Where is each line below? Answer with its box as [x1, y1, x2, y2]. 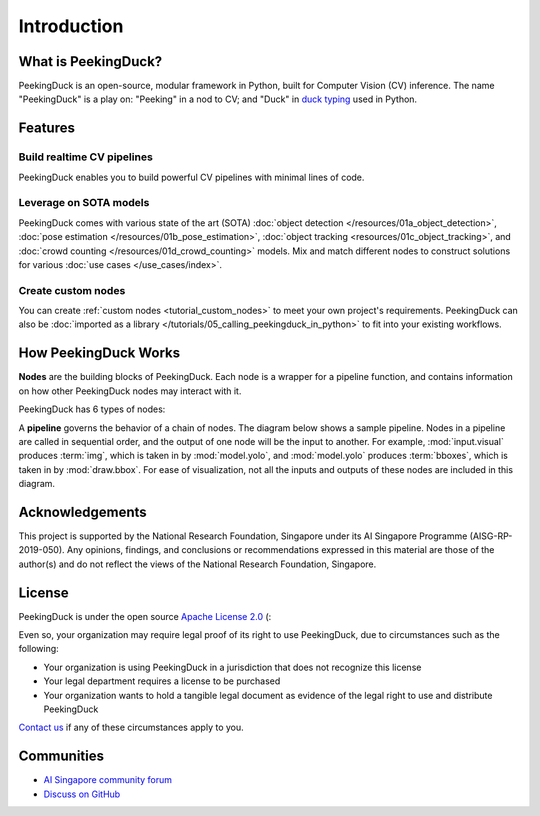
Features [18, 120, 75, 137]
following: [18, 643, 59, 655]
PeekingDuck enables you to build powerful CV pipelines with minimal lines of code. [18, 171, 365, 183]
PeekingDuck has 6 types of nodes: [18, 403, 166, 415]
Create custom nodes [18, 283, 126, 297]
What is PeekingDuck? [18, 53, 163, 70]
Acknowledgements [18, 503, 147, 520]
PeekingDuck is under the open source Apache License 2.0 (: [18, 610, 272, 622]
